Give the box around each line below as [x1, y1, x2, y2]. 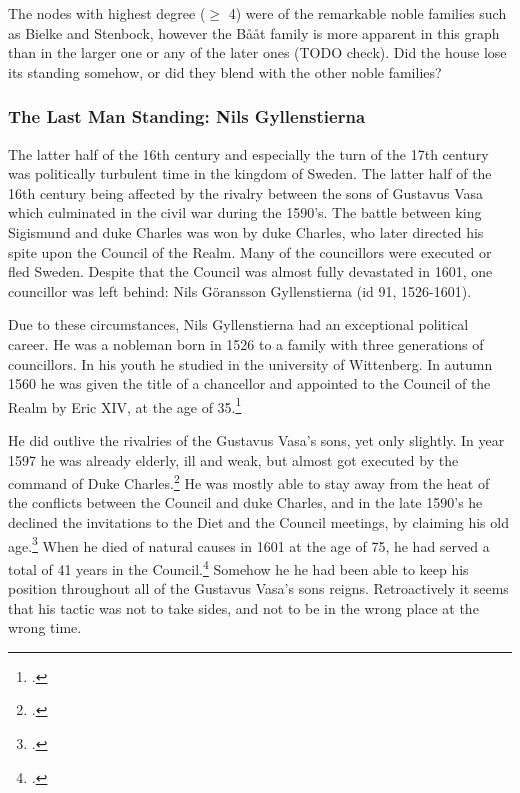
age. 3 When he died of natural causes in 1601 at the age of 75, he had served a [8, 532, 490, 556]
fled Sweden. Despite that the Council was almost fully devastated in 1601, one [8, 261, 493, 282]
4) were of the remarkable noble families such [228, 3, 507, 23]
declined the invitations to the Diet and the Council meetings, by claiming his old [8, 512, 509, 532]
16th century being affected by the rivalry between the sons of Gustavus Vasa [8, 182, 484, 203]
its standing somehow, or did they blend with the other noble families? [8, 61, 442, 82]
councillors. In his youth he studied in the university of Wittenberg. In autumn [8, 353, 493, 374]
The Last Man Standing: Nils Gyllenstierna [8, 104, 366, 129]
